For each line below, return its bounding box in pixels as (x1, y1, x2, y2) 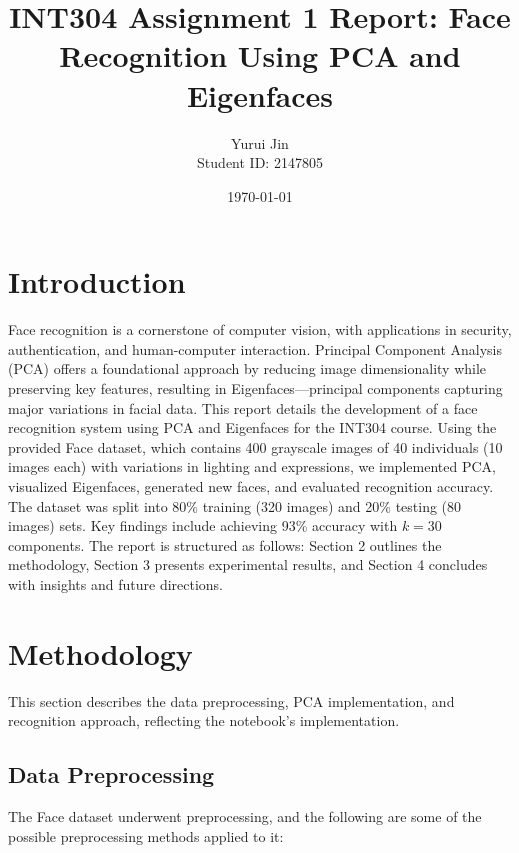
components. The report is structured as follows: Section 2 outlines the (8, 534, 442, 555)
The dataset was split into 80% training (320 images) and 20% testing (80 (8, 495, 462, 516)
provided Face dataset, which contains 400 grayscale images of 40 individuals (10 (8, 436, 503, 457)
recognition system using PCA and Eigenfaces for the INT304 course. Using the (8, 417, 497, 438)
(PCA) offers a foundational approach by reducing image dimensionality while (8, 358, 487, 379)
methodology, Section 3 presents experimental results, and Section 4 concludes (8, 554, 488, 575)
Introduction (8, 261, 186, 302)
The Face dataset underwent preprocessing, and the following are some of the (8, 806, 482, 827)
